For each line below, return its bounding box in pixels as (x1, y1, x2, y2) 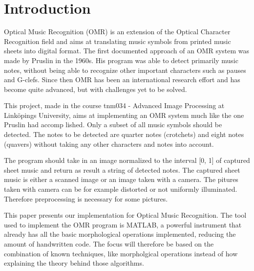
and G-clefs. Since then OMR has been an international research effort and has (4, 74, 240, 85)
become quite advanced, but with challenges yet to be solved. (4, 84, 187, 94)
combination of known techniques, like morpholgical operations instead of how (4, 248, 238, 258)
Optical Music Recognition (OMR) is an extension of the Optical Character (4, 26, 231, 37)
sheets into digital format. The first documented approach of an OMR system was (4, 45, 250, 56)
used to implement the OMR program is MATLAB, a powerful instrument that (4, 219, 242, 229)
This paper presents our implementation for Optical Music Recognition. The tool (4, 210, 247, 220)
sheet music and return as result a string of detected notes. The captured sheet (4, 164, 240, 175)
